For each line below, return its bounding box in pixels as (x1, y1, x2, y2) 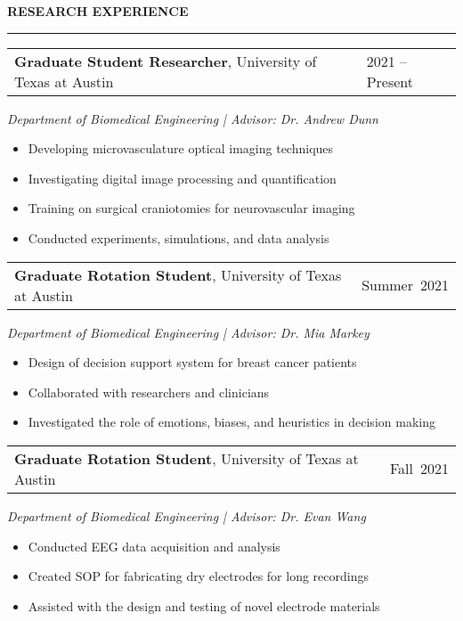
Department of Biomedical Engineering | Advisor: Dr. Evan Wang (7, 506, 366, 525)
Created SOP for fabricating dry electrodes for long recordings (28, 567, 369, 585)
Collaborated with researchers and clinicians (28, 382, 270, 401)
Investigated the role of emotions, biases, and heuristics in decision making (28, 413, 435, 431)
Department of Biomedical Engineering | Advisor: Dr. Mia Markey (7, 323, 370, 341)
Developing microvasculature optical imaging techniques (28, 139, 334, 158)
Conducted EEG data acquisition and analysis (28, 536, 280, 555)
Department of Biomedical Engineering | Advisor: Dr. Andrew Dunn (7, 109, 378, 127)
